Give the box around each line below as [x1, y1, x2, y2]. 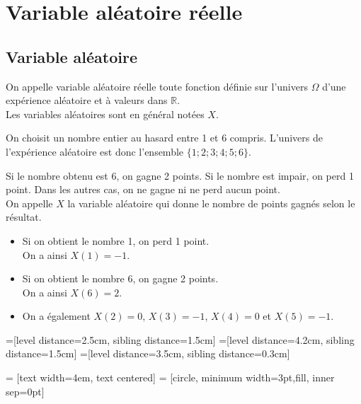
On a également [22, 308, 91, 323]
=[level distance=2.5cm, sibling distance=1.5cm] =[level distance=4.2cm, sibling [6, 332, 355, 347]
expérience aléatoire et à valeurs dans [6, 93, 168, 108]
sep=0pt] [6, 383, 45, 398]
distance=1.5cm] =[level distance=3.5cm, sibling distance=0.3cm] [6, 346, 290, 361]
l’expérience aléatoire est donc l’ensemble [6, 144, 184, 158]
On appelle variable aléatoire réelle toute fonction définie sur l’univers [6, 79, 308, 93]
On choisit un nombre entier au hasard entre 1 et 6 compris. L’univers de [6, 130, 323, 145]
